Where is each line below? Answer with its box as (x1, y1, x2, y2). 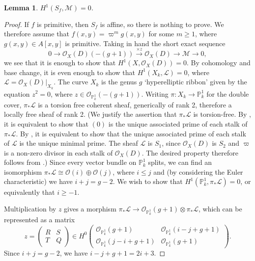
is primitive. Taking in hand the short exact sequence (65, 38, 226, 48)
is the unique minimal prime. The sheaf (19, 138, 138, 148)
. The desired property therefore (142, 147, 238, 157)
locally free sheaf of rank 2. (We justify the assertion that (4, 109, 177, 119)
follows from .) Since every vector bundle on (4, 157, 137, 167)
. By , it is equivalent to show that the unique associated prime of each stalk (16, 128, 246, 138)
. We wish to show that (113, 176, 183, 186)
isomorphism (4, 166, 42, 177)
